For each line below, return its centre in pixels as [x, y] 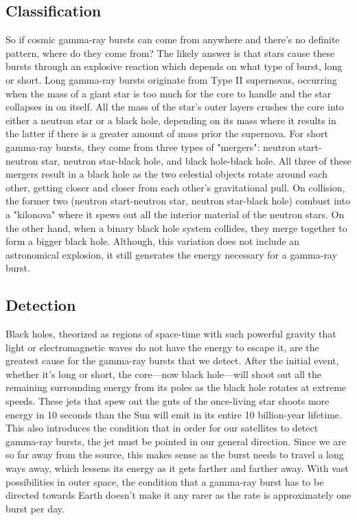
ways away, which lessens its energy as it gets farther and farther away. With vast [177, 468]
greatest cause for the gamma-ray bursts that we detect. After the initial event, [172, 361]
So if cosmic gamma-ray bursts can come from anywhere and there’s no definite [173, 39]
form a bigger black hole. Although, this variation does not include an [153, 241]
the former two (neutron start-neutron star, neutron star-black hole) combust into [178, 201]
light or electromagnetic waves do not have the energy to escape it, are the [162, 347]
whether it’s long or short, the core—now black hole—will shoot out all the [164, 374]
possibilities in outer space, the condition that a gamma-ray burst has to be [165, 481]
